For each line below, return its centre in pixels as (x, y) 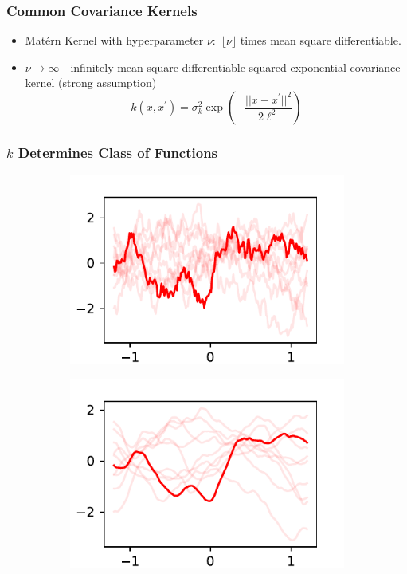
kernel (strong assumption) (91, 83)
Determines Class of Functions (118, 152)
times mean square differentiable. (321, 40)
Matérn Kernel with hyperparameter (114, 40)
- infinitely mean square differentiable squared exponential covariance (232, 67)
